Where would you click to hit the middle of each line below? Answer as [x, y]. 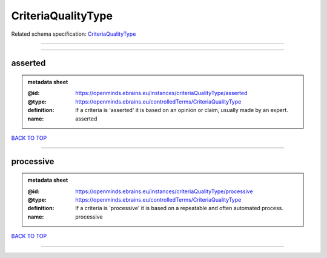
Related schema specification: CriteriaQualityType [74, 34]
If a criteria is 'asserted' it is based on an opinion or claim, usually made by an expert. [182, 110]
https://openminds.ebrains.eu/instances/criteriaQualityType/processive [164, 191]
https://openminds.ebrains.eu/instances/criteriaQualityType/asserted [161, 93]
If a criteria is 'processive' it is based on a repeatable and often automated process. [180, 208]
